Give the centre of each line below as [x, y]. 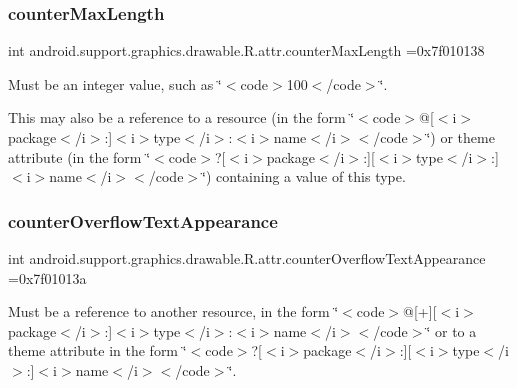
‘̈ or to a [451, 330]
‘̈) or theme [460, 137]
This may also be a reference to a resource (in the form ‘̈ [181, 117]
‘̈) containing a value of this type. [304, 176]
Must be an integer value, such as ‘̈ [115, 83]
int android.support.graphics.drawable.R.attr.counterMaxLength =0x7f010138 [246, 50]
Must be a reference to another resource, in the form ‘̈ [173, 311]
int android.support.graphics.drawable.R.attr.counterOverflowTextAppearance [247, 258]
